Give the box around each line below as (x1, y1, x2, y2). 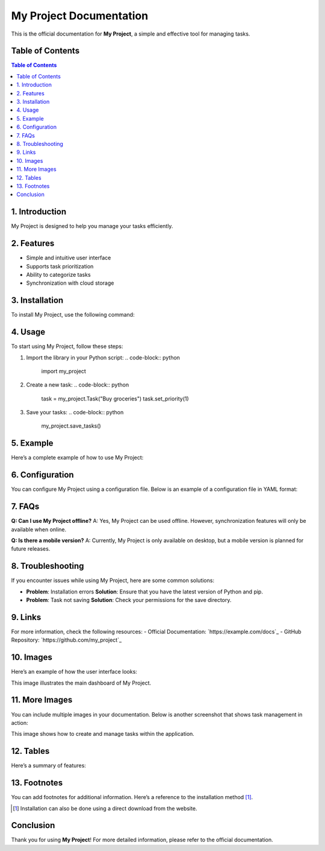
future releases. (11, 545, 51, 552)
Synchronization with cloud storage (26, 279, 114, 286)
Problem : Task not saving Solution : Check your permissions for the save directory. (26, 596, 232, 604)
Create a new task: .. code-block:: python (26, 381, 129, 388)
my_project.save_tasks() (41, 422, 102, 429)
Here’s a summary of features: (11, 762, 87, 769)
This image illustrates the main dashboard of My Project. (11, 679, 152, 686)
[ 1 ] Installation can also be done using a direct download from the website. (13, 805, 197, 812)
